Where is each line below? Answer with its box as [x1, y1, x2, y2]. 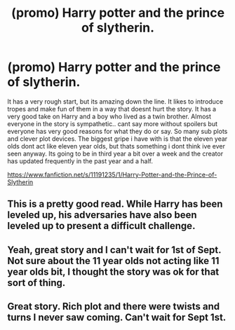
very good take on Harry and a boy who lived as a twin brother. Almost [7, 112, 212, 121]
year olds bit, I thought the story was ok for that [7, 266, 220, 277]
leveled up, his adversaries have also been [7, 209, 197, 221]
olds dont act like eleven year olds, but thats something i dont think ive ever [7, 142, 226, 150]
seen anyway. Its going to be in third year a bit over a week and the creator [7, 149, 223, 158]
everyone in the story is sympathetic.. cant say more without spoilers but [7, 119, 218, 128]
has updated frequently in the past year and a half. [7, 156, 153, 165]
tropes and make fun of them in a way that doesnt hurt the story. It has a [7, 104, 216, 113]
